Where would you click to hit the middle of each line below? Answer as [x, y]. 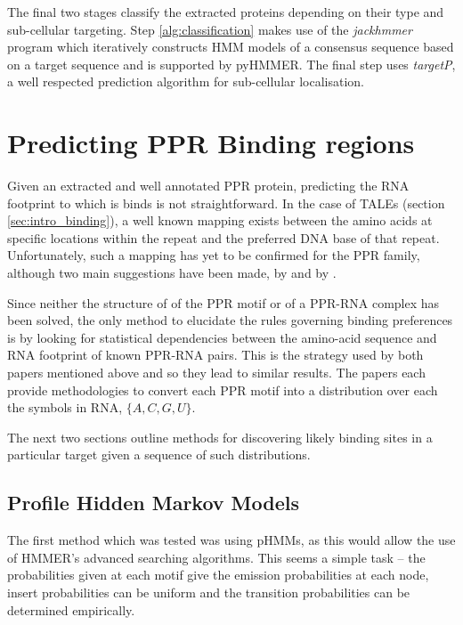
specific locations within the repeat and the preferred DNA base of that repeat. [223, 237]
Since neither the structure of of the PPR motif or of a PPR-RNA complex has [223, 302]
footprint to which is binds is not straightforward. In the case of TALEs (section [226, 203]
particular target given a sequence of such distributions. [159, 455]
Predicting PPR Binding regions [211, 143]
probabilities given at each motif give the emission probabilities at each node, [218, 575]
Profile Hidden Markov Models [154, 503]
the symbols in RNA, [65, 407]
